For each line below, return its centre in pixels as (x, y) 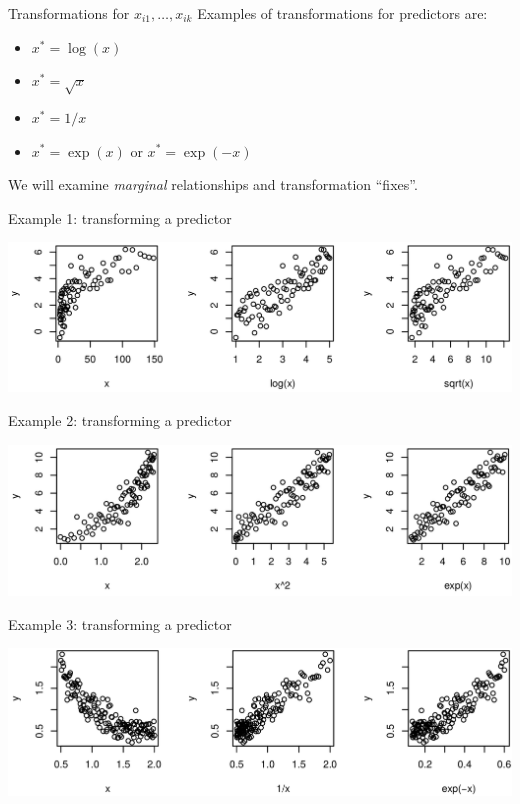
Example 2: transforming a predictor (120, 420)
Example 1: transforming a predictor (120, 217)
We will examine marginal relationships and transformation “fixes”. (213, 184)
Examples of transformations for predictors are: (342, 13)
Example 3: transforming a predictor (120, 623)
